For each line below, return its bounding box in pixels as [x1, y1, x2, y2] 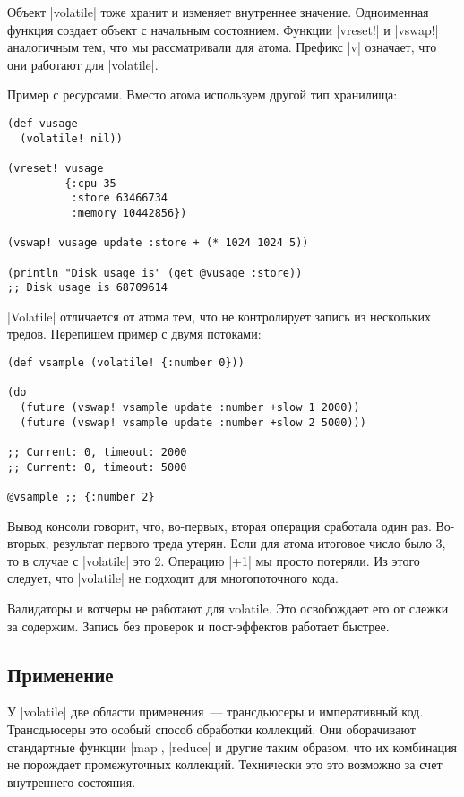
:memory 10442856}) [71, 206, 187, 219]
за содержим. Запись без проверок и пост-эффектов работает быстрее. [7, 616, 390, 635]
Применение [7, 660, 114, 688]
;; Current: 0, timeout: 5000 [7, 460, 187, 474]
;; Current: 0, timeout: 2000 [7, 445, 187, 458]
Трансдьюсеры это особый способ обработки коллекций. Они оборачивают [7, 719, 416, 738]
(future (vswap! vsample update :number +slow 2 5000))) [20, 416, 366, 429]
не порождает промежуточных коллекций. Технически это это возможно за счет [7, 755, 443, 774]
